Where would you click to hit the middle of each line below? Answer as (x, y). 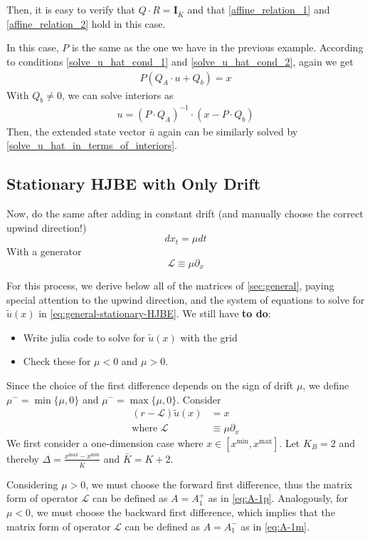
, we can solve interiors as (117, 94)
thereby (23, 458)
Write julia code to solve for (84, 337)
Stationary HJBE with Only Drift (134, 184)
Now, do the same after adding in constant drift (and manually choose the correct (185, 214)
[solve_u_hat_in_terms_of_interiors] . (92, 145)
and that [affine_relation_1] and (259, 9)
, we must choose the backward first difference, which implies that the (183, 512)
